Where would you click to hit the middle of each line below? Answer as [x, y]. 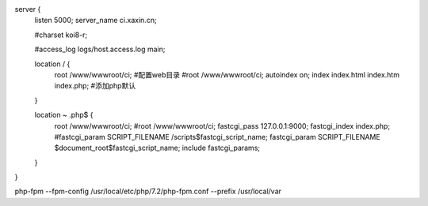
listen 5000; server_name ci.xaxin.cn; [96, 21]
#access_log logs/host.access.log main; [100, 49]
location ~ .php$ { [64, 115]
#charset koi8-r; [61, 35]
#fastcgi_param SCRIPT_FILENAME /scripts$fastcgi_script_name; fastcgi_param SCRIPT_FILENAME [217, 137]
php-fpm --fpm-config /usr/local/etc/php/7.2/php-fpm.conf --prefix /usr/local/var [148, 191]
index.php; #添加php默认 [95, 86]
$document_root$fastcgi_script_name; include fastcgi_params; [157, 148]
